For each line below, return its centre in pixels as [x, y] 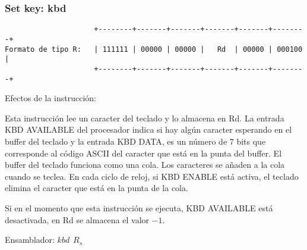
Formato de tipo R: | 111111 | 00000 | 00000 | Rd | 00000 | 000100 [154, 49]
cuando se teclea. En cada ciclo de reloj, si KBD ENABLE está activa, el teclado [152, 176]
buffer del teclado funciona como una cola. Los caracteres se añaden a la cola [145, 165]
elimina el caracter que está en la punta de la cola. [96, 188]
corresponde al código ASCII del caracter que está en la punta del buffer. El [143, 153]
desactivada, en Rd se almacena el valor [77, 219]
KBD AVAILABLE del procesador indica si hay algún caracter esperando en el [148, 129]
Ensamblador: [30, 240]
